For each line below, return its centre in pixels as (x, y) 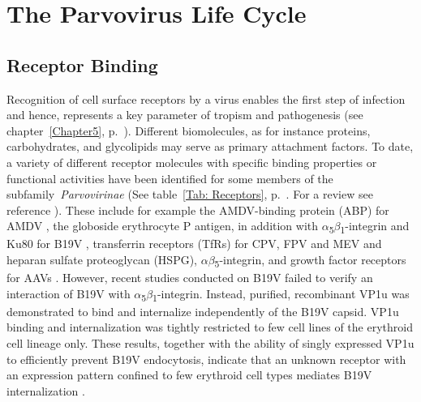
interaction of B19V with (69, 293)
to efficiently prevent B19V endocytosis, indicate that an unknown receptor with (206, 359)
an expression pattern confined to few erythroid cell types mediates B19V (189, 375)
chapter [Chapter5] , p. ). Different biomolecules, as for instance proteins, (189, 130)
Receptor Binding (82, 64)
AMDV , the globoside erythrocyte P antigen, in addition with (163, 226)
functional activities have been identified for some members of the (170, 178)
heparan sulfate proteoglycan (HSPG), (102, 260)
